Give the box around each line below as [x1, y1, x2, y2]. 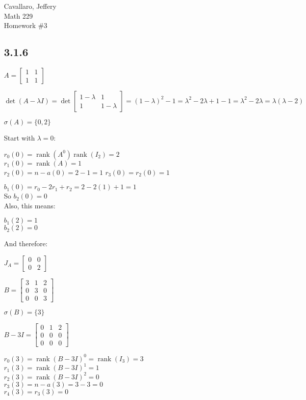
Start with [4, 132, 35, 143]
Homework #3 [4, 20, 48, 30]
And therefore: [4, 238, 48, 249]
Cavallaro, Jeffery [4, 1, 56, 11]
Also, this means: [4, 200, 55, 210]
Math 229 [4, 10, 33, 21]
